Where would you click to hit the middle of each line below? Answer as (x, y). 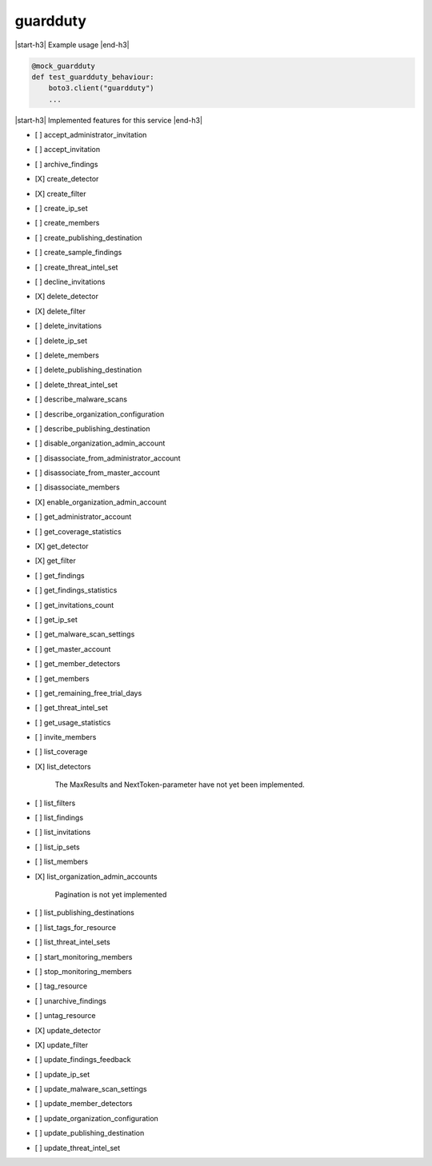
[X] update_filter (62, 1044)
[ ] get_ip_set (56, 619)
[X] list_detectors (63, 766)
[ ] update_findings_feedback (83, 1060)
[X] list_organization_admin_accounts (96, 876)
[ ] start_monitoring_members (84, 956)
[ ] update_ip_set (62, 1074)
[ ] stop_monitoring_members (83, 971)
